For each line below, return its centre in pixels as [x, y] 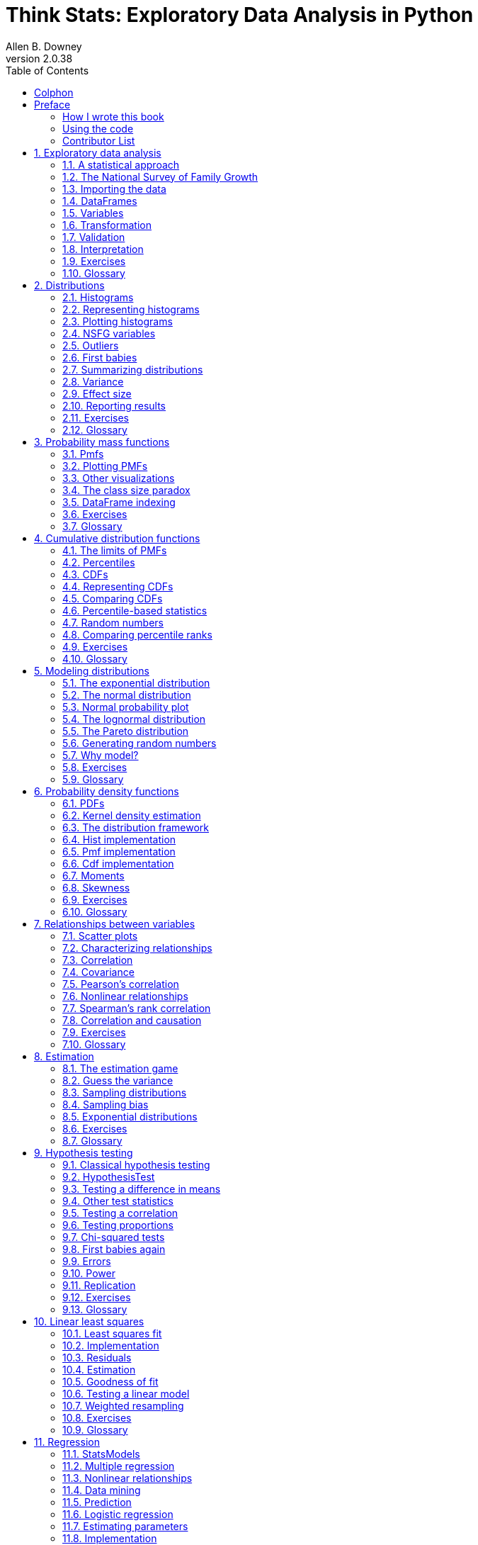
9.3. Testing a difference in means [142, 1189]
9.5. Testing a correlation [120, 1213]
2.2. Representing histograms [131, 309]
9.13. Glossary [95, 1309]
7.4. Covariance [98, 972]
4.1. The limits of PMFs [115, 550]
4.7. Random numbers [113, 622]
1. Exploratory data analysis [98, 152]
